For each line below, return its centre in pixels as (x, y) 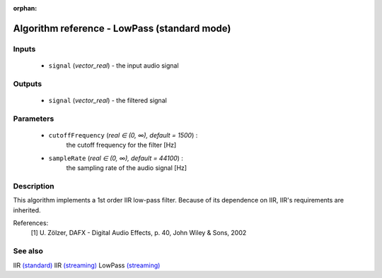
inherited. (27, 210)
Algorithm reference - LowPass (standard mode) (122, 28)
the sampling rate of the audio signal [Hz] (127, 168)
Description (34, 186)
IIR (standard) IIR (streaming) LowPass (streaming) (87, 265)
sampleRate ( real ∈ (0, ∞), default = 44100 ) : (116, 158)
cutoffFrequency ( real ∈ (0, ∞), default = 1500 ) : (123, 135)
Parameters (34, 119)
